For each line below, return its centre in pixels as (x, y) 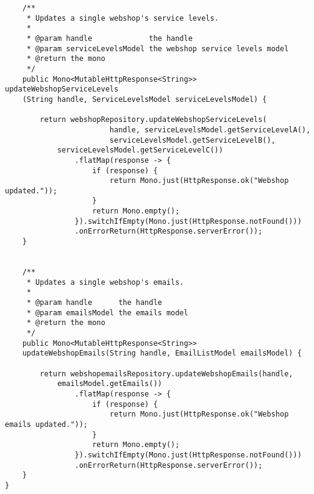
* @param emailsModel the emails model (107, 313)
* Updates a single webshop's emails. (105, 282)
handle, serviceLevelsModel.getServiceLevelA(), (210, 130)
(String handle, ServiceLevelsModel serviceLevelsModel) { (145, 99)
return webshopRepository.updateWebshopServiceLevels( (153, 120)
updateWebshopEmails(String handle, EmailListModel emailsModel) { (162, 353)
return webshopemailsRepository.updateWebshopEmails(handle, (166, 374)
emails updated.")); (47, 424)
